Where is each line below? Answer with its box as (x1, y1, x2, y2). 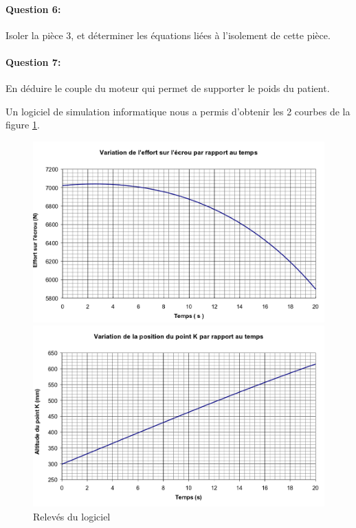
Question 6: (5, 1, 61, 16)
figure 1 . (5, 117, 40, 132)
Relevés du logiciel (33, 509, 111, 523)
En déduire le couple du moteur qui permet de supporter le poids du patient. (5, 81, 330, 95)
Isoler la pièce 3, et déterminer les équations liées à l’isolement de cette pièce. (5, 27, 331, 42)
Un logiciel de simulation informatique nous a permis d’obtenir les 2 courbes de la (5, 104, 351, 118)
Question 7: (5, 54, 61, 69)
